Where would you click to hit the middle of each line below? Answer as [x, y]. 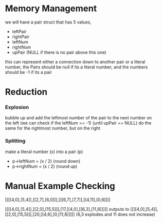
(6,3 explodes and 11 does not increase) [116, 214]
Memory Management [51, 9]
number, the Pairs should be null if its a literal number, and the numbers [76, 67]
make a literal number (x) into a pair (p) [44, 152]
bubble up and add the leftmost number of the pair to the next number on [79, 118]
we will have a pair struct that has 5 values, [48, 22]
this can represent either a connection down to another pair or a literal [75, 62]
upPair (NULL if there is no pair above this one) [59, 52]
